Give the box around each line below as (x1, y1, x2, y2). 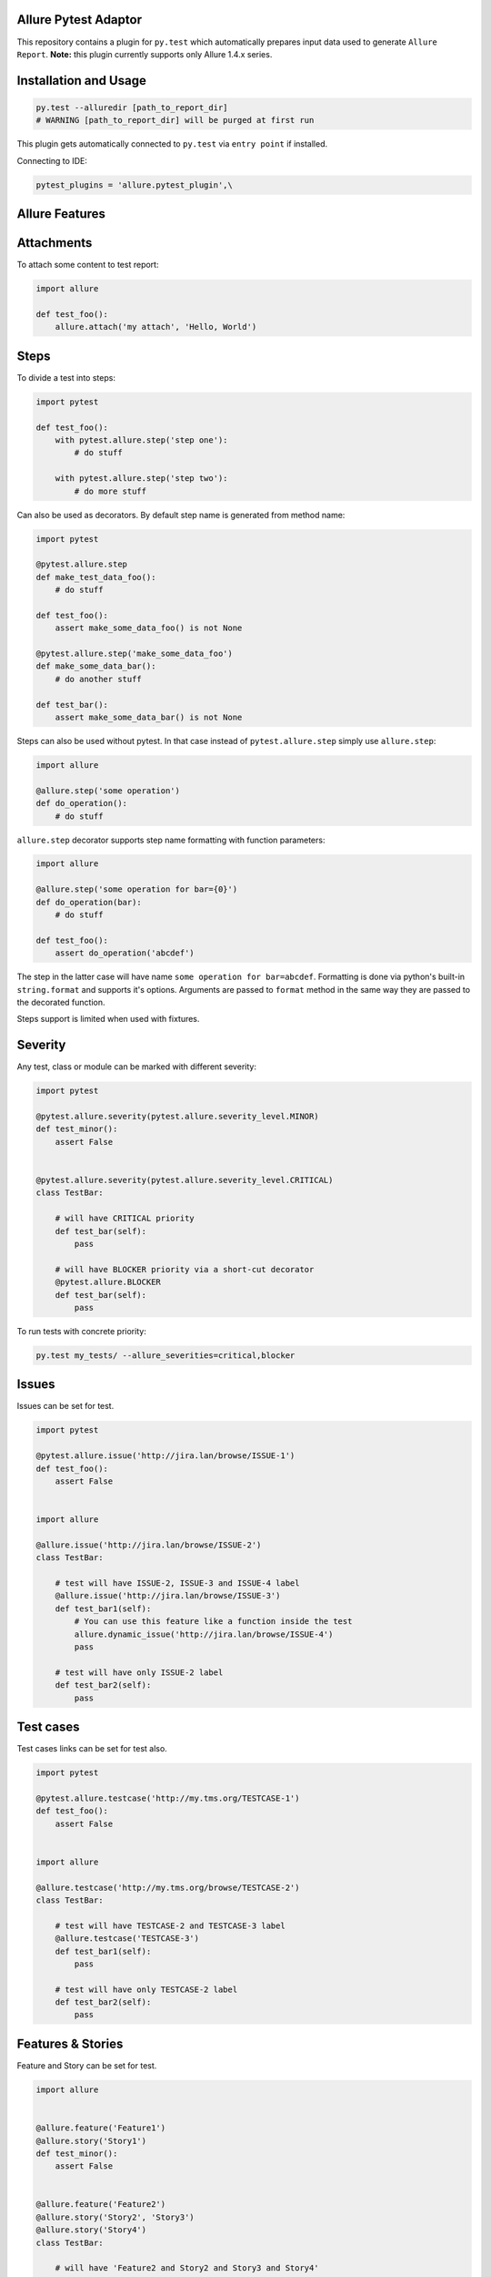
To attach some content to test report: (16, 260, 159, 271)
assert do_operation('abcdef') (55, 948, 195, 958)
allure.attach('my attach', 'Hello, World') (55, 322, 257, 332)
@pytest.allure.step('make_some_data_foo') (35, 648, 234, 659)
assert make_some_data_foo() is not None (55, 623, 243, 633)
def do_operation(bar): (35, 897, 143, 907)
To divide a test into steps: (16, 372, 115, 383)
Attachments (16, 235, 93, 250)
